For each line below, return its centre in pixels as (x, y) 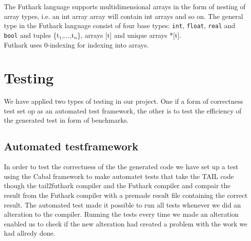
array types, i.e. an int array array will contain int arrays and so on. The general (124, 16)
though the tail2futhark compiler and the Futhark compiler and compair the (117, 185)
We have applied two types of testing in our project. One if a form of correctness (124, 101)
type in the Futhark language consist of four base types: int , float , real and (120, 25)
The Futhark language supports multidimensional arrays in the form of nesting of (125, 6)
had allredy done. (30, 233)
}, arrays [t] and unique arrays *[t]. (129, 35)
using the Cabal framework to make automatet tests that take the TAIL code (119, 176)
